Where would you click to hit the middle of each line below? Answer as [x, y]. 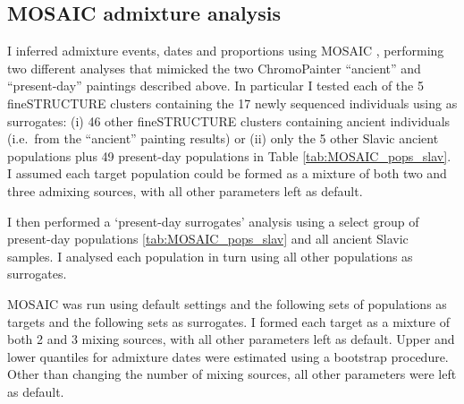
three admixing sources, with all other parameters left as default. [185, 190]
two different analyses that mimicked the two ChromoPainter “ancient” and [214, 68]
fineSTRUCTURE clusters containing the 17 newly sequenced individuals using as [232, 103]
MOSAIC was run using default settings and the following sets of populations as [227, 303]
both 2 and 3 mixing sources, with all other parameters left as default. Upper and [231, 339]
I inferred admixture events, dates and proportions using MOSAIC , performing [226, 51]
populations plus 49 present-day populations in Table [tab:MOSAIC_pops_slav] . [229, 155]
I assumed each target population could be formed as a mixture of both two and [227, 173]
